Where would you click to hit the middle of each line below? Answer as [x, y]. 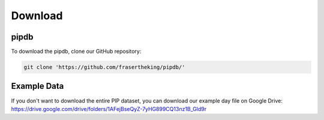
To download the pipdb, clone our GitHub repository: [76, 52]
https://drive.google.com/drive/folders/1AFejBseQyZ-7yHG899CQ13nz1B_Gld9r [109, 109]
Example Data [37, 86]
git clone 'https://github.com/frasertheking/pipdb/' [104, 67]
